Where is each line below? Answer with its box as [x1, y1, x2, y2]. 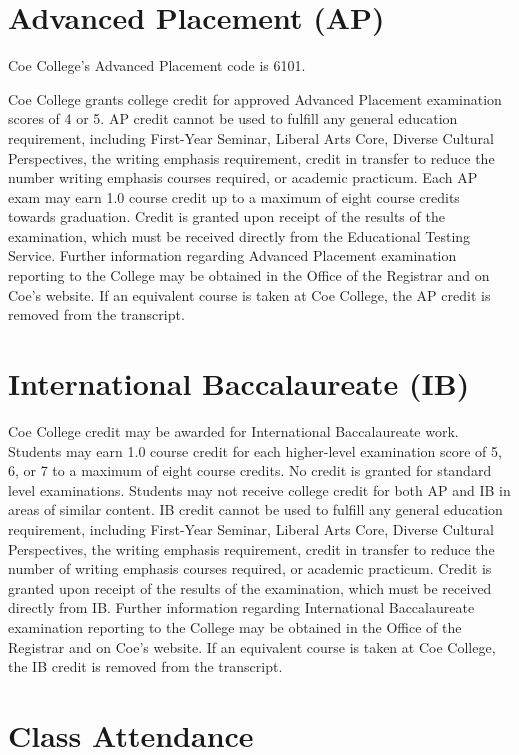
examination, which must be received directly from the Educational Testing [8, 225, 471, 246]
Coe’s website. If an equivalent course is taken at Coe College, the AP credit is [8, 284, 491, 305]
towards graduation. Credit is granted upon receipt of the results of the [8, 206, 445, 227]
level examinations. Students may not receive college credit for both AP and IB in [8, 479, 511, 500]
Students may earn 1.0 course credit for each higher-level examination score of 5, [8, 440, 502, 461]
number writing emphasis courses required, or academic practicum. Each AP [8, 167, 478, 188]
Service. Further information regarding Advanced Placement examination [8, 245, 457, 266]
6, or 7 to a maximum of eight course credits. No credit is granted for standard [8, 460, 492, 481]
